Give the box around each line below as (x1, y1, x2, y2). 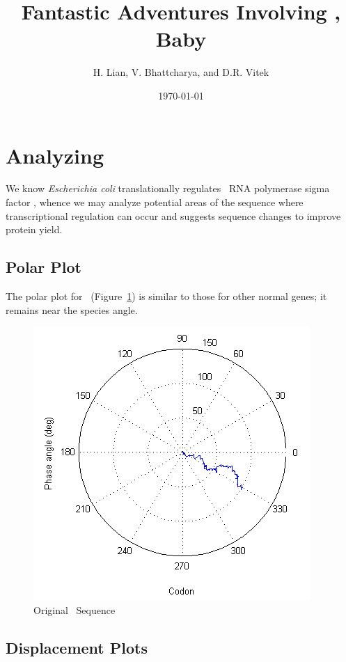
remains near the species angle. (6, 302, 138, 317)
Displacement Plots (6, 636, 148, 658)
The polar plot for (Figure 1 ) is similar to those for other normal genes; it (6, 289, 327, 304)
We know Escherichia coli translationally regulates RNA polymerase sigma (6, 181, 330, 196)
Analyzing (6, 141, 104, 169)
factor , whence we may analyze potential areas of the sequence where (6, 195, 304, 210)
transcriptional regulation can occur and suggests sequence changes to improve (6, 208, 341, 223)
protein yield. (6, 222, 63, 237)
